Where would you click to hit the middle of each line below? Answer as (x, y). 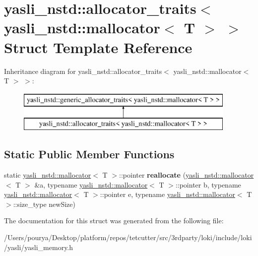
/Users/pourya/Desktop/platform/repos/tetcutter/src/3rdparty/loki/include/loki (128, 237)
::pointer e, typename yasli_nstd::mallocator (167, 194)
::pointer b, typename (208, 184)
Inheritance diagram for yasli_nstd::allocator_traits (83, 71)
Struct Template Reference (98, 47)
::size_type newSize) (44, 204)
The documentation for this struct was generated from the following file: (114, 221)
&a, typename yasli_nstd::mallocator (91, 184)
